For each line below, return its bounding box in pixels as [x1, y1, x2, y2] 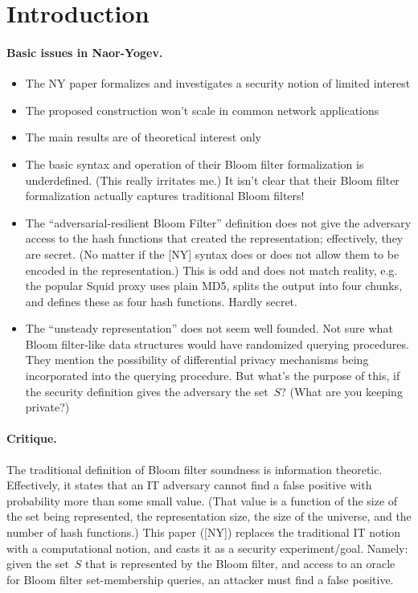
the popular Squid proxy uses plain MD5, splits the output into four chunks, [25, 277, 403, 294]
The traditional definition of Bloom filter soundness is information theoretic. [6, 460, 383, 477]
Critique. [6, 430, 57, 447]
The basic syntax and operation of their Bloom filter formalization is [25, 155, 364, 172]
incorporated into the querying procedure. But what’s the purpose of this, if [25, 367, 400, 384]
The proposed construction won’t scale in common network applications [25, 101, 379, 118]
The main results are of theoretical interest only [25, 129, 261, 145]
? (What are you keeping [281, 382, 403, 399]
